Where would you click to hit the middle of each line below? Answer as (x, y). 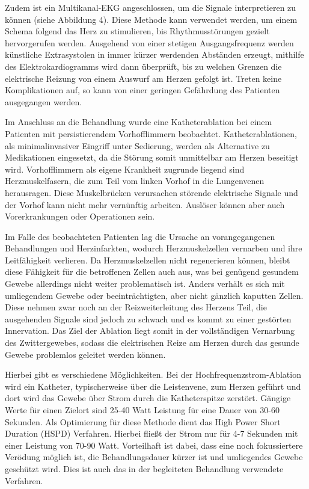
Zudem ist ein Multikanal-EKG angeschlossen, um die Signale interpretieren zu (151, 7)
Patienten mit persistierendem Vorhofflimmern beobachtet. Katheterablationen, (151, 133)
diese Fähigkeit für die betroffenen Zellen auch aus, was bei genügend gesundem (152, 272)
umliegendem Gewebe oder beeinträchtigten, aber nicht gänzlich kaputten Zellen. (154, 295)
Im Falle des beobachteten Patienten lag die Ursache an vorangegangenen (140, 236)
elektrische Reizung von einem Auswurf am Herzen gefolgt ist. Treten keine (143, 78)
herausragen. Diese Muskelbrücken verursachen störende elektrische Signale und (151, 192)
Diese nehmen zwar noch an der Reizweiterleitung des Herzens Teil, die (136, 307)
